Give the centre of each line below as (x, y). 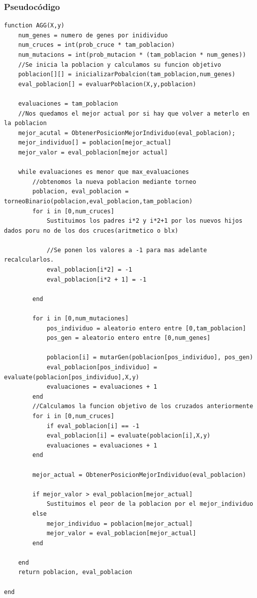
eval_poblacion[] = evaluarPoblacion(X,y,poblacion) (107, 84)
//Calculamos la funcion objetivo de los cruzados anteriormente (143, 406)
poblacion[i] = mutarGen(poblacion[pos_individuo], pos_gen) (150, 358)
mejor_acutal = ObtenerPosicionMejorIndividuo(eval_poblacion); (127, 133)
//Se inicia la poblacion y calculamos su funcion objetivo (120, 65)
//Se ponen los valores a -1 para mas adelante (127, 250)
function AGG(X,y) (34, 26)
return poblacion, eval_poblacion (75, 572)
